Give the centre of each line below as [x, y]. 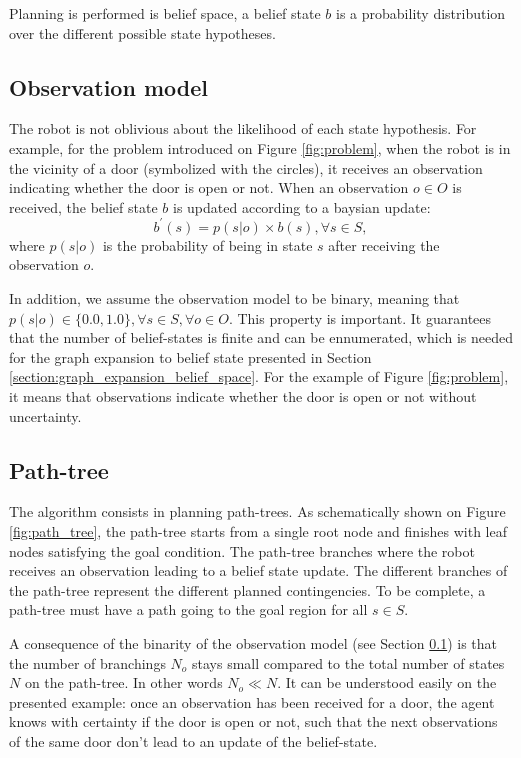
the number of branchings [87, 662]
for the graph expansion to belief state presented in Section [190, 356]
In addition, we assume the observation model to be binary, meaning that [234, 298]
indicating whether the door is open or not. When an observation [209, 187]
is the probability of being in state [207, 244]
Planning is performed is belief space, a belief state [165, 13]
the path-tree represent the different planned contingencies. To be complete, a [247, 589]
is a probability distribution [421, 13]
